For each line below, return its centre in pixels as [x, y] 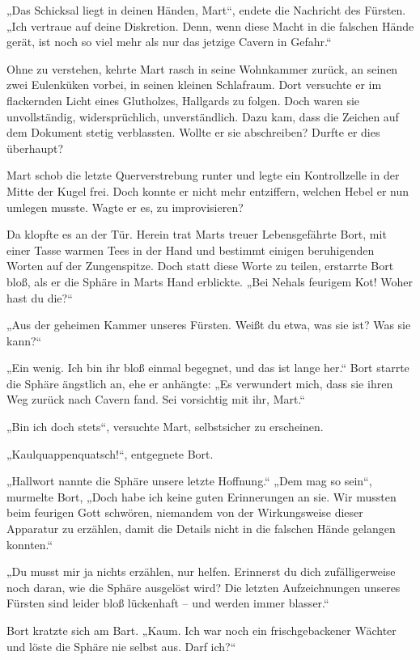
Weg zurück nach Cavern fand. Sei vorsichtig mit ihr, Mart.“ [156, 399]
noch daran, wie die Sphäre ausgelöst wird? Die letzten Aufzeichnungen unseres [204, 587]
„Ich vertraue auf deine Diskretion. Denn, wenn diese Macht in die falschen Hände [210, 25]
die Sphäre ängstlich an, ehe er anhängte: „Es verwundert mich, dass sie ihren [200, 383]
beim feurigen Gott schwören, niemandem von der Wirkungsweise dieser [185, 512]
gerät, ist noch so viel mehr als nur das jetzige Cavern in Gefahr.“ [169, 42]
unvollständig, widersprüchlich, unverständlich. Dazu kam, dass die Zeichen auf [203, 116]
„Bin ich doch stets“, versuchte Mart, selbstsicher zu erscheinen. [165, 427]
